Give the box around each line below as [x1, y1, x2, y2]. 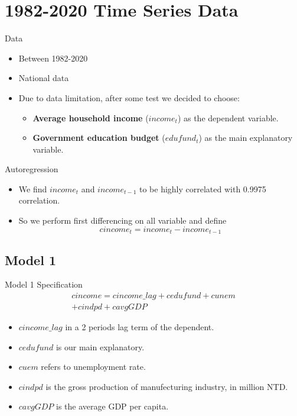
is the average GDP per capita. [56, 400, 169, 412]
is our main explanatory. [56, 340, 145, 353]
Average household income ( [32, 111, 149, 124]
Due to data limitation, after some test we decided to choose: [18, 91, 240, 104]
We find [18, 182, 47, 195]
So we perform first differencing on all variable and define [18, 214, 227, 227]
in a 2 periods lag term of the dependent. [65, 320, 214, 333]
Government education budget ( [32, 131, 165, 144]
